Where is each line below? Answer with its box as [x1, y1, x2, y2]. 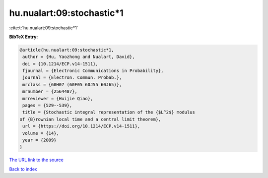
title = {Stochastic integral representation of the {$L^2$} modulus [22, 110, 196, 115]
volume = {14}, [22, 130, 60, 136]
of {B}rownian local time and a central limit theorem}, [19, 117, 161, 122]
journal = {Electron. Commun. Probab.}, [22, 75, 122, 80]
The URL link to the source [9, 157, 64, 163]
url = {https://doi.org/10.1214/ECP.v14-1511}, [22, 123, 140, 129]
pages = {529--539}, [22, 103, 72, 109]
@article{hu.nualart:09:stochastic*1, [19, 47, 114, 53]
